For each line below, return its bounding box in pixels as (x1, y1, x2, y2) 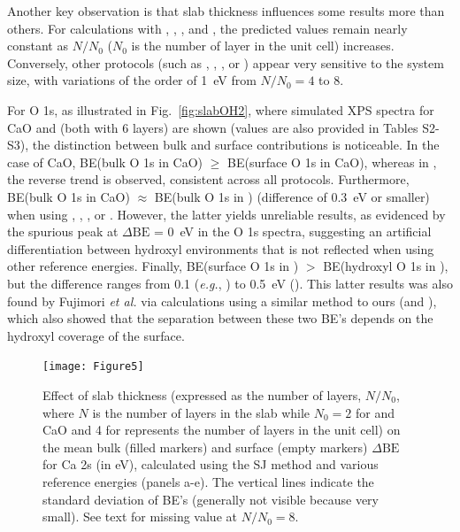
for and (356, 403, 395, 421)
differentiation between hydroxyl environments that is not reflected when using (7, 239, 434, 258)
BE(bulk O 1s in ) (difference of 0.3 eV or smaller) (154, 187, 430, 205)
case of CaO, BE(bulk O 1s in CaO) (7, 152, 203, 171)
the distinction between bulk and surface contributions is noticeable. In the (32, 135, 440, 154)
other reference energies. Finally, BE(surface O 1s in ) (7, 257, 299, 275)
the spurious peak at (7, 222, 119, 241)
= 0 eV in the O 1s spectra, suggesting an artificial (153, 222, 432, 241)
